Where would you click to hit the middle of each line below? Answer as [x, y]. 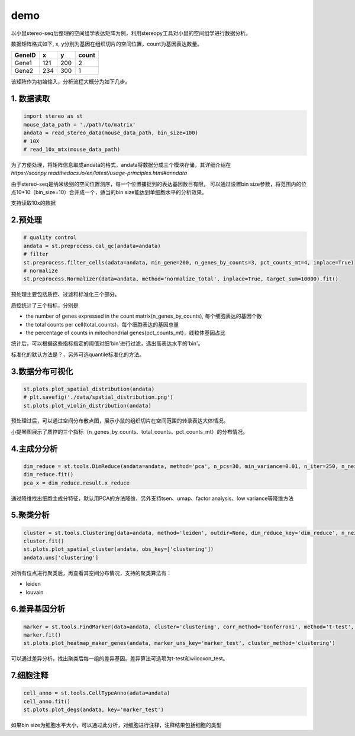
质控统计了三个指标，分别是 [45, 305]
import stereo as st [53, 116]
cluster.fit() [44, 541]
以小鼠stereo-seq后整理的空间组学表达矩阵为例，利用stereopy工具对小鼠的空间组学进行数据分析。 [131, 33]
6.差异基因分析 [38, 609]
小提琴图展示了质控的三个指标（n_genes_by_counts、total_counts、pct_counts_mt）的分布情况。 [130, 431]
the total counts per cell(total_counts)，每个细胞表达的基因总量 [102, 324]
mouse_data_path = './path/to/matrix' [80, 125]
